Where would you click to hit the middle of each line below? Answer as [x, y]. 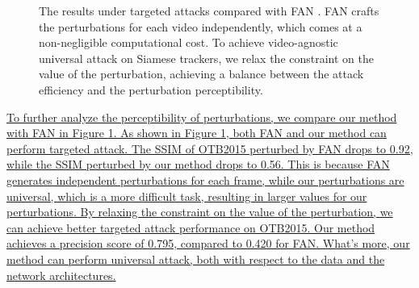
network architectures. [61, 275]
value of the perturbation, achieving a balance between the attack [201, 74]
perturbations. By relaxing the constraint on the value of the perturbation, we [200, 212]
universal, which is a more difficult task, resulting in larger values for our [187, 196]
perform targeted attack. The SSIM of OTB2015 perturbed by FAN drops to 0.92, [210, 148]
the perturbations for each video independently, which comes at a [201, 26]
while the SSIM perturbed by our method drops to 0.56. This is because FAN [198, 164]
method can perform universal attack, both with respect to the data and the [196, 259]
